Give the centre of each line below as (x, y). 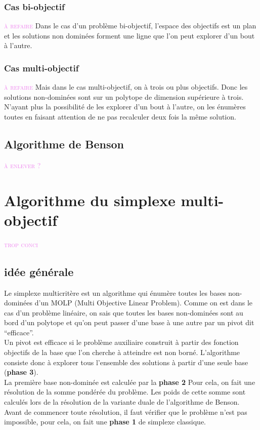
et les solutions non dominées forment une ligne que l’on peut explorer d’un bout (129, 35)
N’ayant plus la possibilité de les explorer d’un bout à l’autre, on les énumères (125, 107)
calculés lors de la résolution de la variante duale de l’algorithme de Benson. (122, 402)
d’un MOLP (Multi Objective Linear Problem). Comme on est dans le (144, 303)
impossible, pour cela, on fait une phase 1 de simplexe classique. (105, 422)
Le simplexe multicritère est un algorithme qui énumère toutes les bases (115, 292)
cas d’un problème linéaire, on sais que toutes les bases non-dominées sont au (124, 312)
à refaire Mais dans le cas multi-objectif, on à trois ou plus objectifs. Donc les (126, 87)
